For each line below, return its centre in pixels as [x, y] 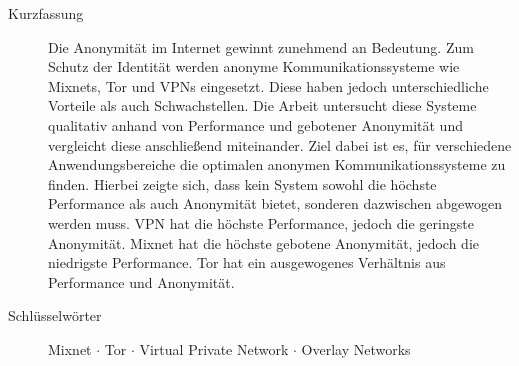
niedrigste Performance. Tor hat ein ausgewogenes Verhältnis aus [247, 262]
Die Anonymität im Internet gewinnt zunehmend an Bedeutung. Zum [261, 46]
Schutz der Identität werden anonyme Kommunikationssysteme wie [254, 66]
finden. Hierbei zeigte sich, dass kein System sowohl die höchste [242, 183]
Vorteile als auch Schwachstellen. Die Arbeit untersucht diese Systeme [262, 105]
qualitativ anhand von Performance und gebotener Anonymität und [255, 124]
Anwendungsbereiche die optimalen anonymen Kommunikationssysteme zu [277, 164]
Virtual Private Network [214, 348]
